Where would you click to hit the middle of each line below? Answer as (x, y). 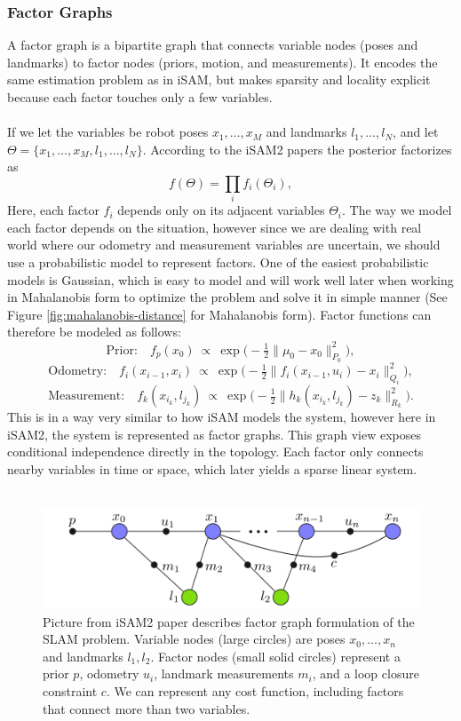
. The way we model (397, 210)
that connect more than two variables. (147, 708)
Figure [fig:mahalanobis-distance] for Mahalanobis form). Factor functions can (219, 314)
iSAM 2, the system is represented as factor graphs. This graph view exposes (214, 434)
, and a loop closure (366, 673)
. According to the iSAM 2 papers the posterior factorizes (297, 149)
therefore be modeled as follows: (94, 332)
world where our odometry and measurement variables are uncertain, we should (224, 245)
